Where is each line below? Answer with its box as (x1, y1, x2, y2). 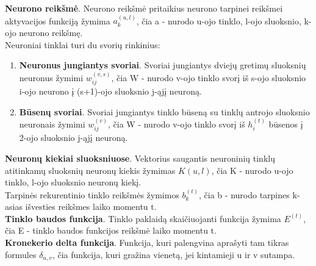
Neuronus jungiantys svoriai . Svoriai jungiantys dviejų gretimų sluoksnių (19, 59, 306, 71)
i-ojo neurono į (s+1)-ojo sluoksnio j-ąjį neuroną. (19, 85, 202, 98)
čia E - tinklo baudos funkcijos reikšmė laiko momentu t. (5, 224, 217, 237)
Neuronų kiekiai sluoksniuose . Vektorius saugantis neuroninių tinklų (5, 152, 275, 165)
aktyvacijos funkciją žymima (5, 14, 110, 27)
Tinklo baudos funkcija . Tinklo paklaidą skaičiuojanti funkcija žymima (5, 212, 281, 225)
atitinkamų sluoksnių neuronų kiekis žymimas (5, 164, 176, 176)
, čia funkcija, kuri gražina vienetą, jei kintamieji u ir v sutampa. (52, 248, 295, 261)
